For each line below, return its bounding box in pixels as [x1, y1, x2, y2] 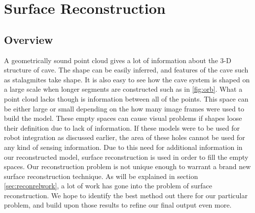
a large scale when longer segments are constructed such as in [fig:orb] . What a [4, 84, 243, 94]
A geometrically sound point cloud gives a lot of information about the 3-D [4, 55, 231, 65]
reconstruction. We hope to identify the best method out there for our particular [4, 190, 248, 200]
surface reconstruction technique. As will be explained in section [4, 171, 198, 181]
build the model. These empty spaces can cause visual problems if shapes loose [4, 113, 242, 123]
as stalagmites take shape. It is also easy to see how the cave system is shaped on [4, 74, 250, 84]
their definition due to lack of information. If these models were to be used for [4, 122, 240, 133]
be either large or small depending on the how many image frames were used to [4, 103, 244, 113]
